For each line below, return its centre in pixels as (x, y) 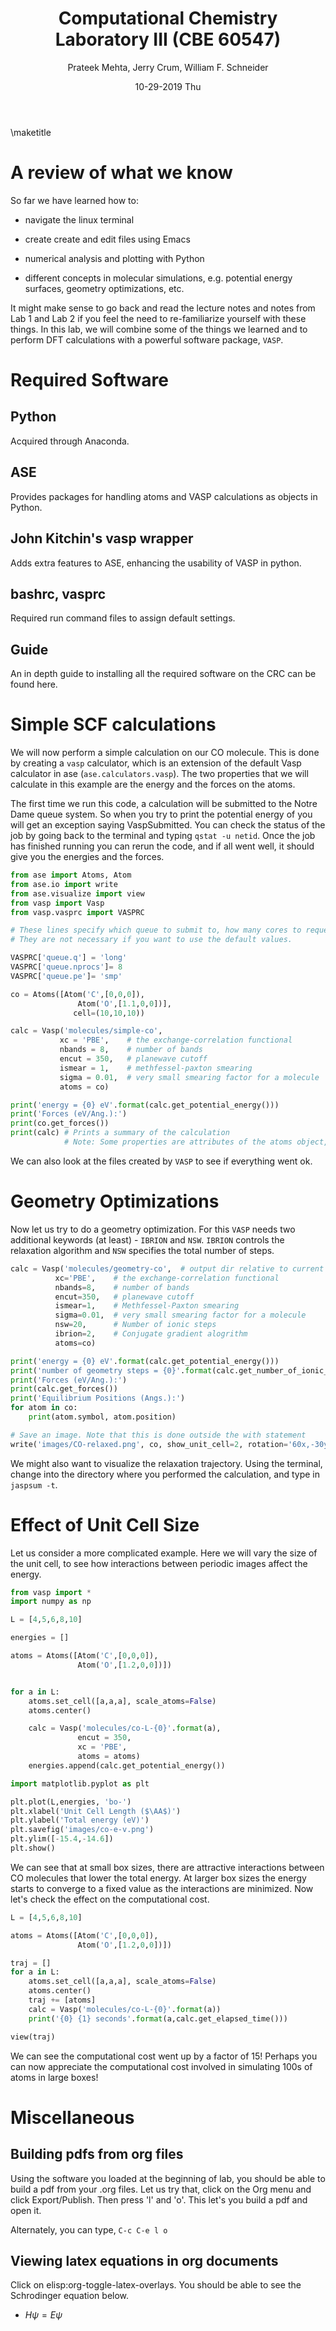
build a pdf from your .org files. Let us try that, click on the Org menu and (161, 2189)
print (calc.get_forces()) (64, 1389)
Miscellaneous (72, 2117)
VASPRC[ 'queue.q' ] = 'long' (69, 958)
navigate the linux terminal (79, 219)
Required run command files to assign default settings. (123, 618)
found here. (34, 684)
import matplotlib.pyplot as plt (80, 1783)
